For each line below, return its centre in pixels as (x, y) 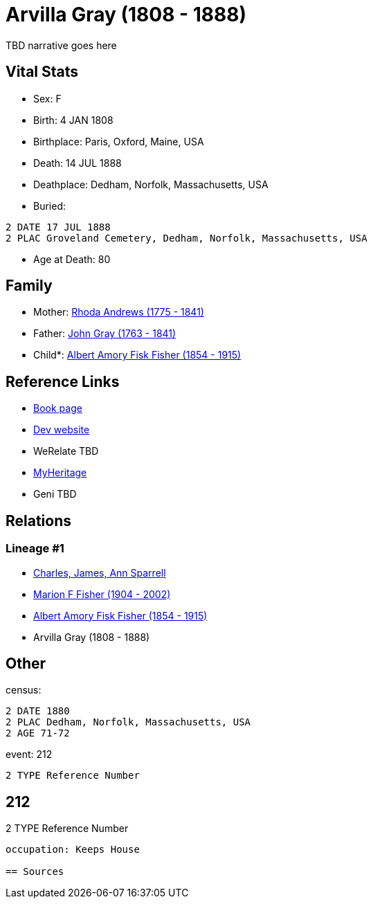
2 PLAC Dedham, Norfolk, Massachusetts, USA (128, 722)
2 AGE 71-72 (38, 733)
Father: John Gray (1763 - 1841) (105, 334)
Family (29, 286)
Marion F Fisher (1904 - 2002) (102, 594)
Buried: (50, 206)
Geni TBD (55, 494)
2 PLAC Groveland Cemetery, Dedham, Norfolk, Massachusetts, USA (186, 238)
